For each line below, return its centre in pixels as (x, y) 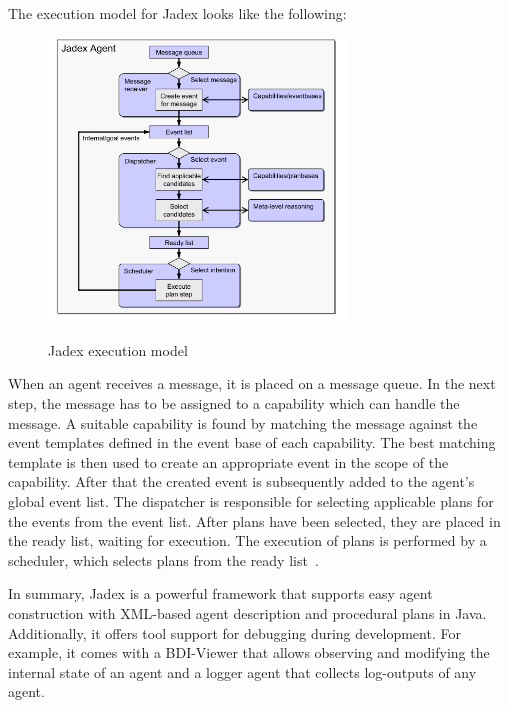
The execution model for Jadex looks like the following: (177, 13)
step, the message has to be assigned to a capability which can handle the (234, 402)
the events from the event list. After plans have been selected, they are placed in (254, 520)
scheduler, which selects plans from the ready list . (163, 559)
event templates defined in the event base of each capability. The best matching (252, 442)
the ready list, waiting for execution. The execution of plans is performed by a (247, 540)
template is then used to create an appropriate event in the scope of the (228, 461)
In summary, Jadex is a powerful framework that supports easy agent (220, 593)
